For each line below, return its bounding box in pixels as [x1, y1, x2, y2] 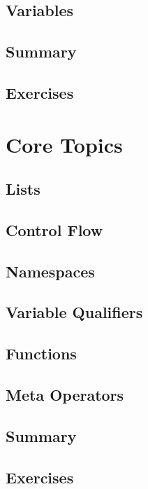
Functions [6, 343, 77, 364]
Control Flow [6, 219, 103, 240]
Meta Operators [6, 384, 124, 406]
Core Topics [6, 130, 123, 158]
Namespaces [6, 260, 95, 282]
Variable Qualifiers [6, 301, 143, 323]
